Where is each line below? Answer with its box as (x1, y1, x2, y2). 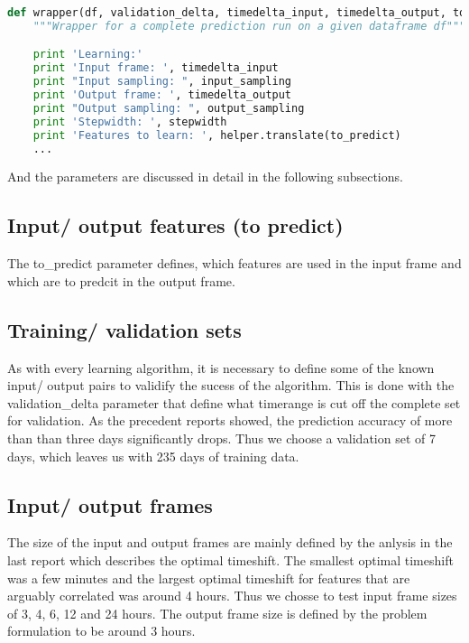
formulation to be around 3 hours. (7, 621, 196, 640)
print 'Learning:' (32, 48, 143, 61)
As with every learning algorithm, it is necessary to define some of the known (7, 358, 435, 377)
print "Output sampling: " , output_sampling (32, 101, 305, 115)
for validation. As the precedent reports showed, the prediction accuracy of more (7, 411, 453, 430)
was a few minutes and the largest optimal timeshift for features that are (7, 568, 410, 587)
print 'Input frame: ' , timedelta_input (32, 61, 279, 75)
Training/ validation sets (7, 315, 242, 343)
